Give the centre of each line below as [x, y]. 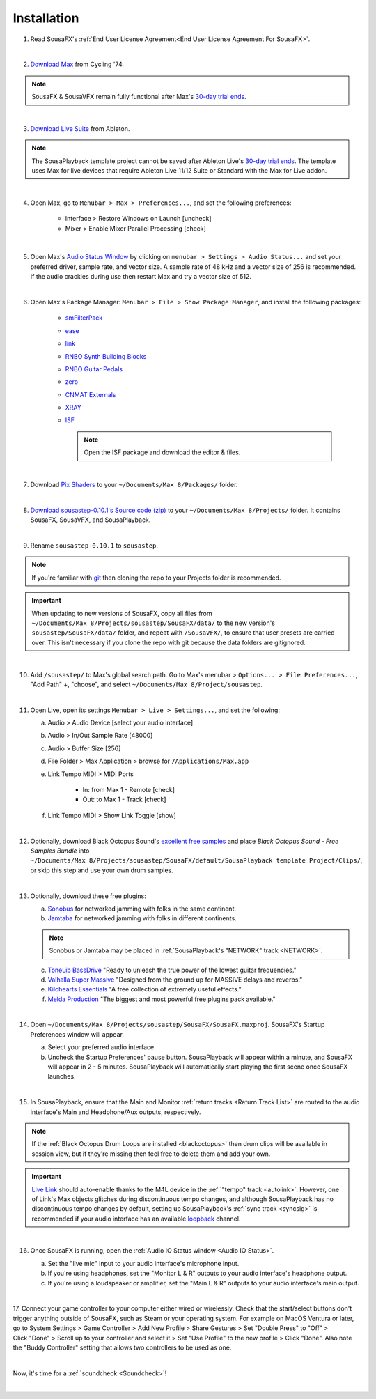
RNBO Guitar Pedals [94, 369]
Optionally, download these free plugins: [88, 896]
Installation [46, 18]
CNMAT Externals [91, 394]
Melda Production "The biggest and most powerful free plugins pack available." [162, 999]
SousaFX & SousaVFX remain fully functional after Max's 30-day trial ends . [139, 97]
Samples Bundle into [60, 851]
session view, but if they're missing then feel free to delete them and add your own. [151, 1154]
